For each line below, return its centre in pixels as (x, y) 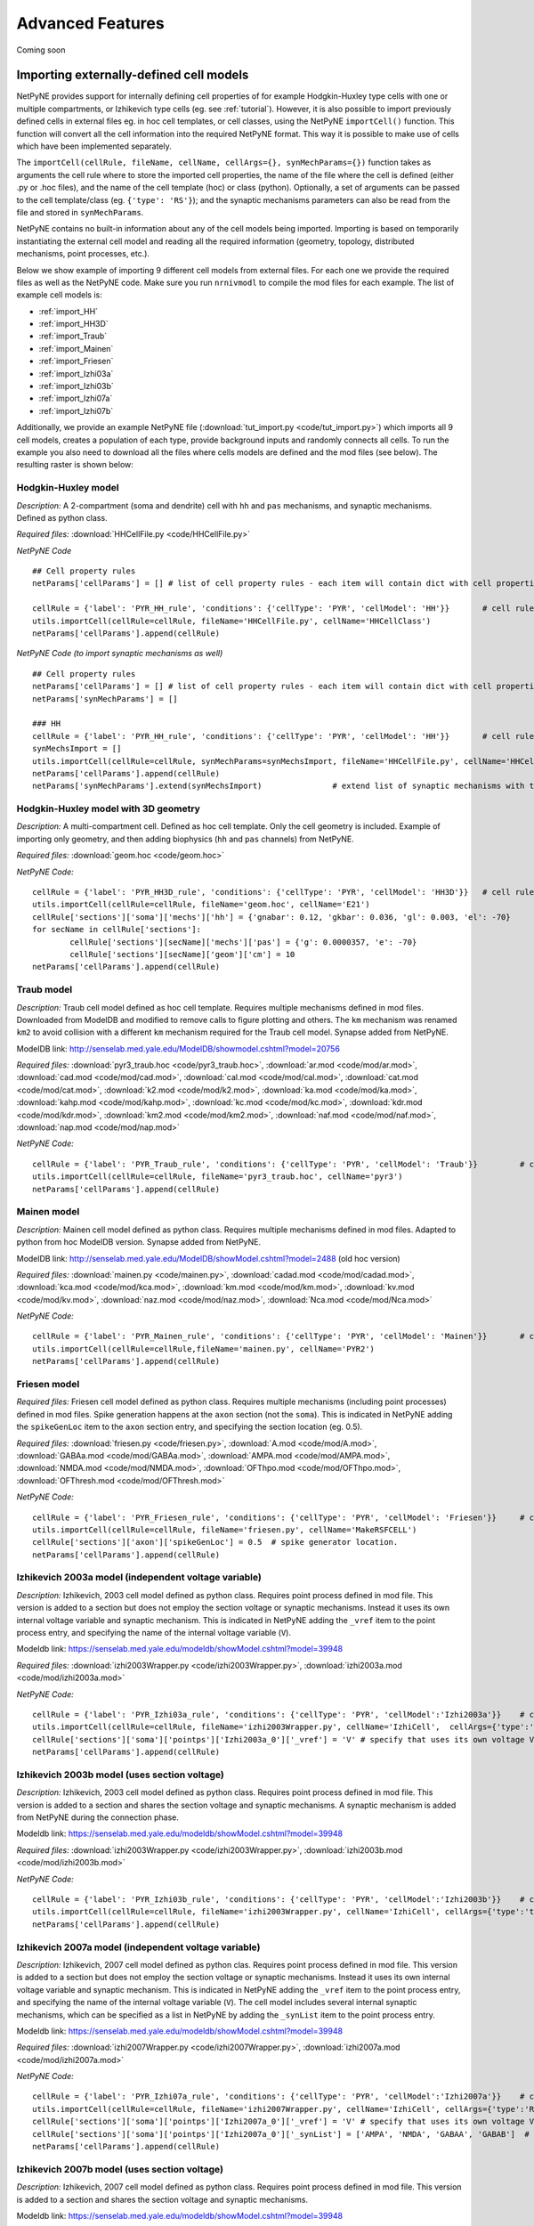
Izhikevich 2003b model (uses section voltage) (120, 1775)
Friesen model (48, 1385)
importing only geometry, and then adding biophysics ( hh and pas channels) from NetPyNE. (186, 839)
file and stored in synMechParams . (80, 212)
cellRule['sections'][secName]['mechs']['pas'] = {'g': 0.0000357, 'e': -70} (243, 942)
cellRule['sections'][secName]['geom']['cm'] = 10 (182, 954)
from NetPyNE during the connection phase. (98, 1817)
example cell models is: (59, 295)
